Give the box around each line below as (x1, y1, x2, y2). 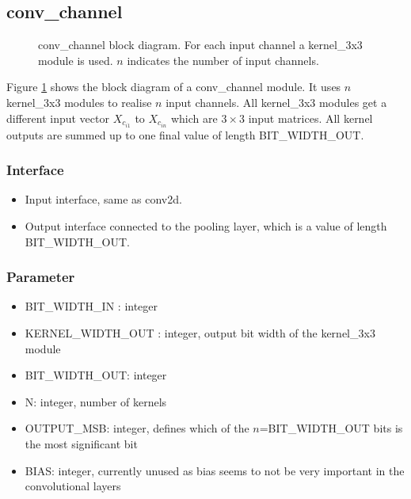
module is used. (38, 51, 113, 68)
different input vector (6, 109, 109, 126)
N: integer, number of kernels (25, 393, 167, 409)
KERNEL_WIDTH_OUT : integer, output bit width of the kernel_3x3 (25, 325, 375, 341)
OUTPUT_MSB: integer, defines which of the (25, 420, 249, 436)
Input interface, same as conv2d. (25, 191, 182, 208)
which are (170, 109, 218, 126)
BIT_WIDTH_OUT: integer (25, 367, 167, 383)
